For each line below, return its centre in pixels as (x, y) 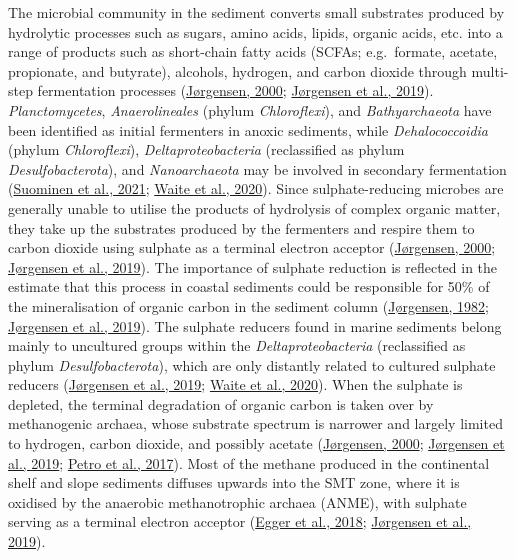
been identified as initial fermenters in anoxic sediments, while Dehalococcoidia (248, 129)
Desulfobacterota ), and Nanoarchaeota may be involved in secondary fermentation (257, 168)
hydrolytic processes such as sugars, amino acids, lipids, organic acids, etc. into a (255, 31)
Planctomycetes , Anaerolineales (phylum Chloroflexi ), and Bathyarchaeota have (250, 109)
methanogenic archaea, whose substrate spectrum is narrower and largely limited (255, 423)
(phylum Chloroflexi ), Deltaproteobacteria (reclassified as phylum (206, 149)
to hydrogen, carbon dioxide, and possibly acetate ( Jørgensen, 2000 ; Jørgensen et (256, 443)
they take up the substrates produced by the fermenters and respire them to (241, 227)
